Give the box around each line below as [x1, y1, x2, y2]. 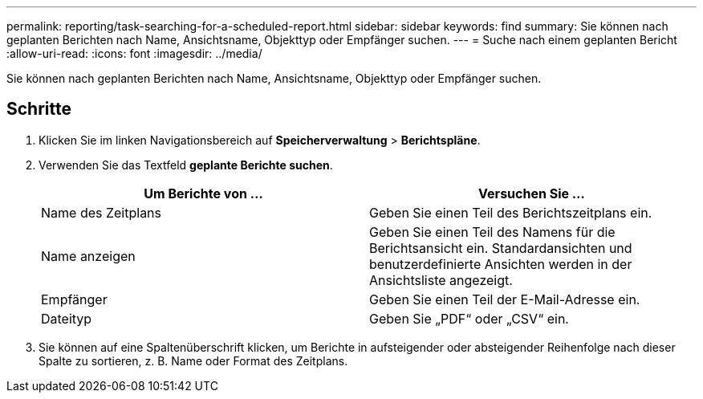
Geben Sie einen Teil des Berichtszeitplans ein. [369, 204, 652, 221]
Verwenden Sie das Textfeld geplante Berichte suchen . [39, 157, 333, 172]
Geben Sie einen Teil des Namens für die [369, 223, 616, 240]
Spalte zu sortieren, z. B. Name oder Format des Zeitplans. [39, 353, 348, 368]
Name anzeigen [41, 247, 136, 264]
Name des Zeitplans [41, 204, 162, 221]
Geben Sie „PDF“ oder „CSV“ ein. [369, 310, 569, 327]
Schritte [6, 99, 71, 120]
